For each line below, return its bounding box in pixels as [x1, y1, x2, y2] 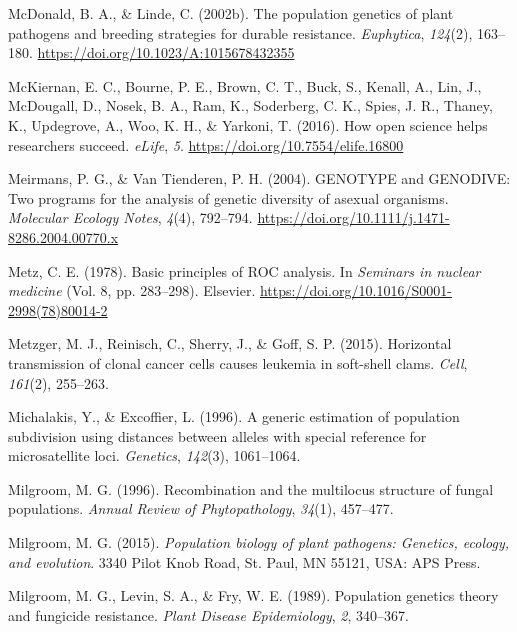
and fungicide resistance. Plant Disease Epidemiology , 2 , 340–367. [8, 604, 409, 625]
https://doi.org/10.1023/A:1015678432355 [37, 42, 295, 63]
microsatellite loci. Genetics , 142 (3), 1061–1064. [8, 445, 301, 466]
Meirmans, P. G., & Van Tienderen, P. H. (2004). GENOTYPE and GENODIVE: [8, 168, 511, 189]
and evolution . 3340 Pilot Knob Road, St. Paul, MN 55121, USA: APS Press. [8, 551, 481, 572]
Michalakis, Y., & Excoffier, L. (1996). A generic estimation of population [8, 406, 460, 427]
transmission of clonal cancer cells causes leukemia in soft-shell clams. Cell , [8, 352, 468, 373]
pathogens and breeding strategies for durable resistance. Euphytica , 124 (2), [8, 22, 473, 43]
